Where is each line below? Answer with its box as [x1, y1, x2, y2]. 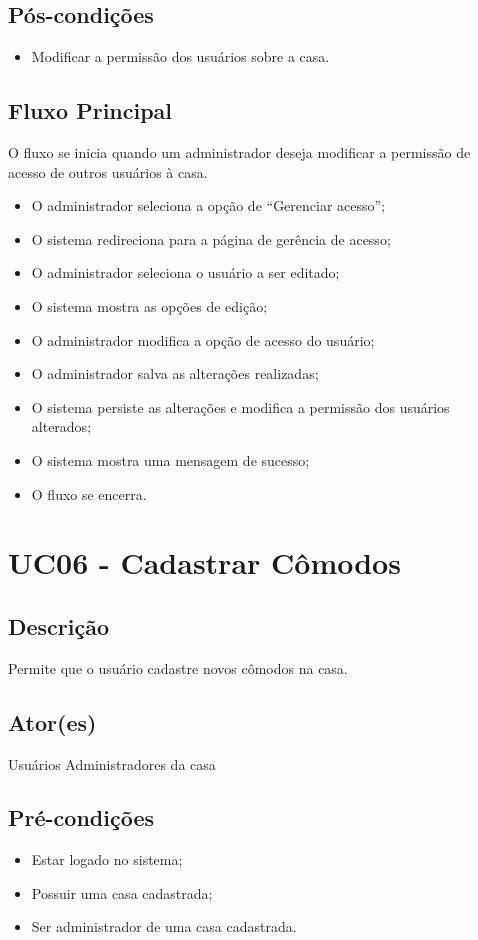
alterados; [31, 416, 92, 437]
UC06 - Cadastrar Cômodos [8, 542, 401, 583]
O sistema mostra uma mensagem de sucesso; [31, 449, 310, 470]
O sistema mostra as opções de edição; [31, 295, 268, 316]
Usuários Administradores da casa [8, 753, 216, 774]
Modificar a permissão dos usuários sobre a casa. [31, 46, 330, 67]
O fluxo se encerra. [31, 483, 147, 504]
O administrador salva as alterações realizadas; [31, 363, 319, 384]
